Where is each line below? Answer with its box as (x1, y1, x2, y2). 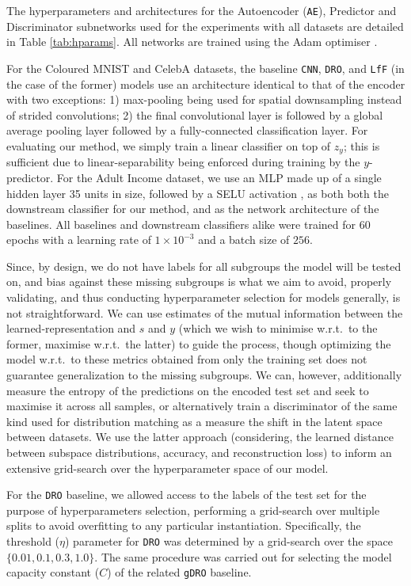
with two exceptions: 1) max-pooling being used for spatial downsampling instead (6, 91, 402, 108)
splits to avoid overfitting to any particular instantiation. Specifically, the (6, 517, 361, 534)
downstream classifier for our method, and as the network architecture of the (6, 200, 379, 217)
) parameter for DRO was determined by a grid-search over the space (65, 533, 393, 550)
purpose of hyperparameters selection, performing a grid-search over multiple (6, 501, 380, 518)
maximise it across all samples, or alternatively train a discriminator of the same (6, 398, 398, 414)
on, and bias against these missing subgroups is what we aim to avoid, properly (6, 273, 392, 290)
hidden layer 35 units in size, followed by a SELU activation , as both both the (6, 185, 389, 201)
